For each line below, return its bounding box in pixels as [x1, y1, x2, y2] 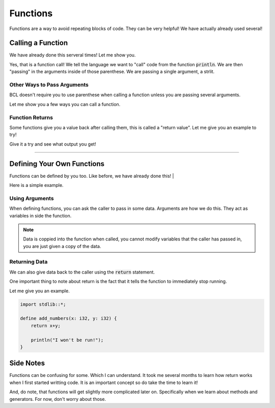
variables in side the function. [9, 212, 72, 219]
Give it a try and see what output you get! [9, 141, 96, 147]
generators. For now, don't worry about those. [9, 396, 106, 402]
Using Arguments [9, 195, 54, 202]
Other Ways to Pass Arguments [9, 81, 89, 88]
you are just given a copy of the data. [23, 243, 101, 249]
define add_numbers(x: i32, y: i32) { [20, 316, 117, 321]
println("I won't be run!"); [31, 337, 104, 343]
